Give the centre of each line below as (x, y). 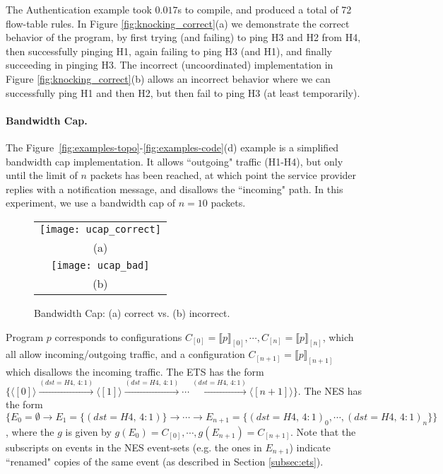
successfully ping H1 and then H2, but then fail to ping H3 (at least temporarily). (183, 92)
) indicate (310, 447)
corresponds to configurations (118, 336)
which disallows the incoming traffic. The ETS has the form (135, 372)
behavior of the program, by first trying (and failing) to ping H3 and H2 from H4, (183, 37)
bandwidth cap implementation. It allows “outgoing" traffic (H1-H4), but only (175, 161)
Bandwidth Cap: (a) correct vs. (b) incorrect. (132, 312)
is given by (88, 431)
